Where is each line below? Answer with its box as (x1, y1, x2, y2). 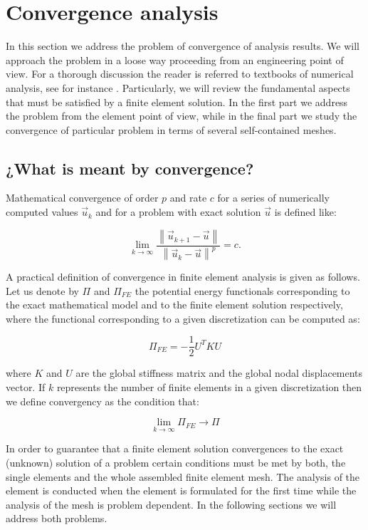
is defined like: (274, 204, 337, 219)
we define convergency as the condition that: (6, 393, 199, 408)
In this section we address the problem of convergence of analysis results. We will (6, 38, 359, 53)
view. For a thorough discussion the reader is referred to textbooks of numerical (6, 66, 354, 81)
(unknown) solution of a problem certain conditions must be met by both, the (6, 455, 346, 470)
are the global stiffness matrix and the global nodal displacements (75, 365, 363, 380)
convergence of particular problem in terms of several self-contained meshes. (6, 122, 337, 137)
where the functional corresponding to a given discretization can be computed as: (6, 311, 360, 326)
